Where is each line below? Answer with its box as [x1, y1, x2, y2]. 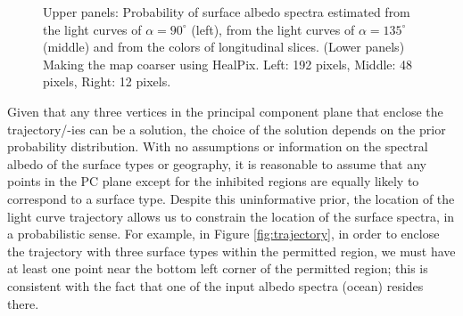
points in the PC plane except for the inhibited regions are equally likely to [7, 172, 419, 190]
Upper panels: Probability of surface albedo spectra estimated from [43, 3, 410, 20]
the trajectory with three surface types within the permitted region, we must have [7, 241, 456, 260]
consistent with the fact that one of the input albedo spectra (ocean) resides [7, 276, 424, 295]
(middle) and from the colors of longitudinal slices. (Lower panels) [43, 37, 405, 56]
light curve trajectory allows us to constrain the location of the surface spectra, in [7, 207, 455, 225]
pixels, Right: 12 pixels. [43, 72, 171, 91]
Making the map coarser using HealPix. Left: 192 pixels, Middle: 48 [43, 54, 413, 73]
